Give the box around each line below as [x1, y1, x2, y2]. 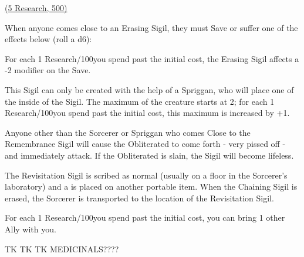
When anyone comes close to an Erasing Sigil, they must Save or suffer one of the [5, 21, 298, 33]
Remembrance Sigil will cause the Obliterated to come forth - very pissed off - [5, 138, 286, 150]
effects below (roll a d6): [5, 33, 92, 45]
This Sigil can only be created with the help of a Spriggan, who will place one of [5, 83, 294, 95]
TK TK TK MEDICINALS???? [5, 242, 119, 255]
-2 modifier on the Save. [5, 64, 91, 76]
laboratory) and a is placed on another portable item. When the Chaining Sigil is [5, 180, 298, 193]
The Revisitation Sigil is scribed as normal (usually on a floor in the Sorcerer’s [5, 169, 288, 181]
